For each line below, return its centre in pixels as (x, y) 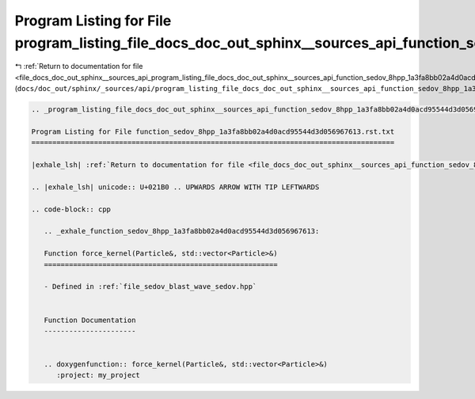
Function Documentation (90, 320)
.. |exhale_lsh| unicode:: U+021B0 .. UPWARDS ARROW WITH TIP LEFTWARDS (175, 187)
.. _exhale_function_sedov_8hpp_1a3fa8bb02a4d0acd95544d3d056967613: (182, 231)
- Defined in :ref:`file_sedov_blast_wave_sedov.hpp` (150, 287)
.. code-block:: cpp (71, 209)
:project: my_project (98, 375)
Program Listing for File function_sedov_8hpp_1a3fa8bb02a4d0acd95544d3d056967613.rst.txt (213, 131)
